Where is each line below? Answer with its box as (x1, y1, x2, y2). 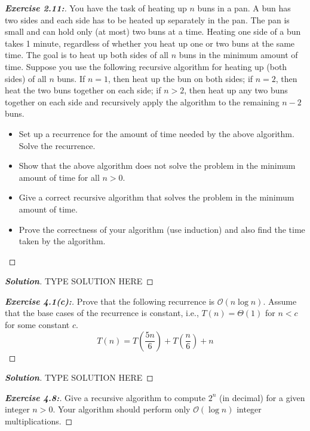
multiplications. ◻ (5, 415, 73, 427)
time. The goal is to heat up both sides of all (5, 48, 168, 61)
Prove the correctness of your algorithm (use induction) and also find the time (19, 223, 305, 235)
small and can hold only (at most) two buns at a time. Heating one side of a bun (5, 25, 301, 38)
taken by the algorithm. (19, 235, 106, 247)
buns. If (57, 72, 85, 84)
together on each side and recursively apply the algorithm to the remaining (5, 95, 280, 108)
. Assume (263, 295, 297, 307)
